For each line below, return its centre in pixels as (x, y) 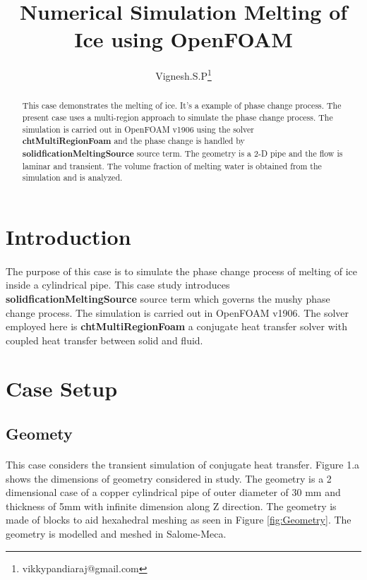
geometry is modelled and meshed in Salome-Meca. (116, 534)
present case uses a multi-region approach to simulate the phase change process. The (178, 117)
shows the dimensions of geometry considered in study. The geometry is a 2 (169, 478)
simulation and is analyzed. (72, 177)
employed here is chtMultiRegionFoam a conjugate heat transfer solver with (176, 326)
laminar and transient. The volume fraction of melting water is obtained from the (172, 165)
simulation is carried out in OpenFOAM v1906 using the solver (138, 129)
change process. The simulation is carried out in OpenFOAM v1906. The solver (178, 312)
